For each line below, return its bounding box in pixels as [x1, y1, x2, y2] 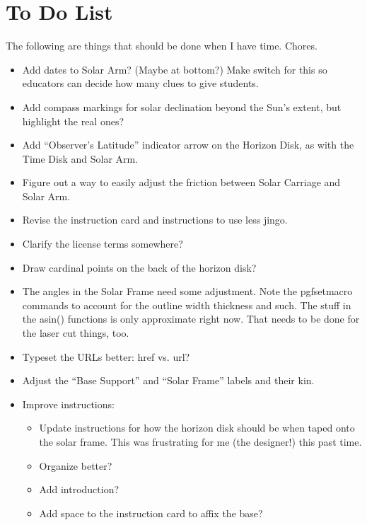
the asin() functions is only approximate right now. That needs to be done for [22, 311, 360, 326]
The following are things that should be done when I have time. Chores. [6, 38, 318, 53]
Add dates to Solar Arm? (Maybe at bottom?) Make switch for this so [22, 62, 327, 76]
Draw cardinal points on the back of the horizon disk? [22, 260, 257, 275]
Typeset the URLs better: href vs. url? [22, 349, 190, 364]
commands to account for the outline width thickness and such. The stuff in [22, 297, 351, 312]
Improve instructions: [22, 396, 115, 411]
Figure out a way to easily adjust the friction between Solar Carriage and [22, 175, 341, 190]
